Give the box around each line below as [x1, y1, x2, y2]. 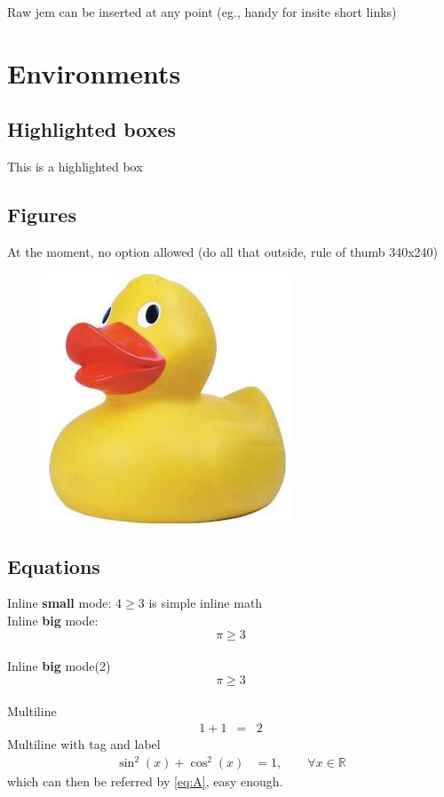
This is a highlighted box [7, 157, 143, 176]
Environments [7, 54, 181, 91]
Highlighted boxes [7, 116, 177, 143]
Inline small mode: [7, 594, 112, 612]
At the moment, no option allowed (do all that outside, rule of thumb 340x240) [7, 242, 439, 260]
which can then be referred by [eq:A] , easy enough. [7, 772, 283, 791]
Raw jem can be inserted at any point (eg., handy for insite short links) [7, 3, 397, 20]
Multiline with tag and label [7, 734, 161, 753]
